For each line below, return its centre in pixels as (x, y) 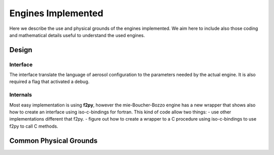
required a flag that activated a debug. (49, 82)
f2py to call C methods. (34, 126)
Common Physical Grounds (54, 141)
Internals (21, 95)
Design (21, 50)
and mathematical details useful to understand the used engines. (77, 35)
